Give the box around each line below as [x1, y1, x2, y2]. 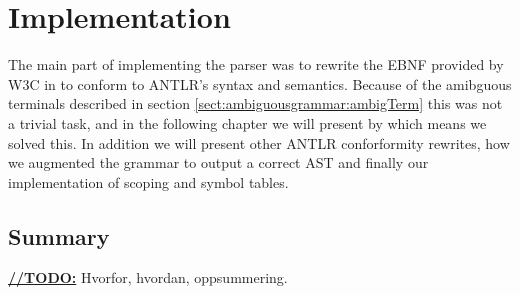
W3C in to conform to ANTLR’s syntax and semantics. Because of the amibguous [8, 73, 512, 94]
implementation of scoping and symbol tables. [8, 171, 289, 192]
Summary [8, 220, 110, 251]
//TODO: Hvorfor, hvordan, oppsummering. [8, 267, 288, 288]
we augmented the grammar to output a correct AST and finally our [8, 152, 429, 173]
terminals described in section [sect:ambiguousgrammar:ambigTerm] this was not [8, 93, 503, 114]
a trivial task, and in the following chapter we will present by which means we [8, 112, 487, 133]
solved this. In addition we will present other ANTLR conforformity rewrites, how [8, 132, 510, 153]
